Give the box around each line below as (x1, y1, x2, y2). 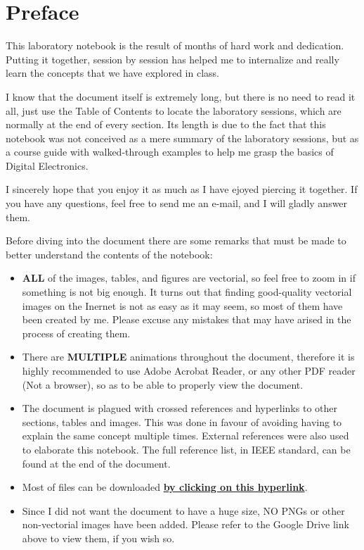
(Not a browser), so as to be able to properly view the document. (22, 377, 304, 392)
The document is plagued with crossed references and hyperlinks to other (22, 401, 337, 415)
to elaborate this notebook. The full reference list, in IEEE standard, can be (22, 442, 351, 456)
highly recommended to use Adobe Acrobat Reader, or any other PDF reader (22, 363, 356, 377)
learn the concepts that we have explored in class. (6, 65, 219, 80)
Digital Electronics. (6, 158, 89, 173)
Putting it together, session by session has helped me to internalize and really (6, 51, 339, 66)
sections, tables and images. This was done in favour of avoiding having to (22, 414, 342, 429)
